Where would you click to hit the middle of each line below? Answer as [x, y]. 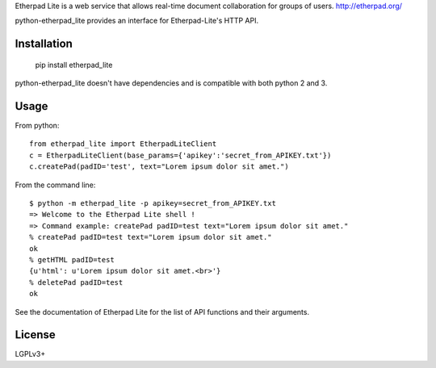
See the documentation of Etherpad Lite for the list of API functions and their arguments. [162, 312]
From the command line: [55, 185]
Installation [44, 44]
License [35, 335]
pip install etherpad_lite [74, 65]
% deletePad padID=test [76, 282]
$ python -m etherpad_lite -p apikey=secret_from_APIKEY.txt [153, 203]
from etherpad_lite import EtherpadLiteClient [123, 144]
